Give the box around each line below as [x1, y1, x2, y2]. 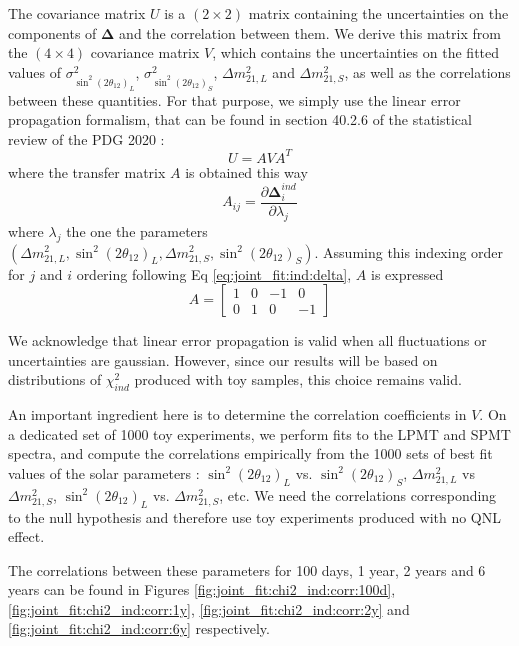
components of [8, 22, 97, 43]
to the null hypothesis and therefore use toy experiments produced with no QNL [8, 506, 502, 527]
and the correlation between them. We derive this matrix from [119, 22, 501, 43]
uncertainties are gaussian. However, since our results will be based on [8, 349, 438, 370]
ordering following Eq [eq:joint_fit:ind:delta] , [76, 263, 352, 284]
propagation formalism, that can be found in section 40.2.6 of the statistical [8, 109, 472, 130]
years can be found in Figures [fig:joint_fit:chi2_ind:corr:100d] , [8, 579, 396, 600]
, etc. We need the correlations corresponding [219, 484, 497, 505]
